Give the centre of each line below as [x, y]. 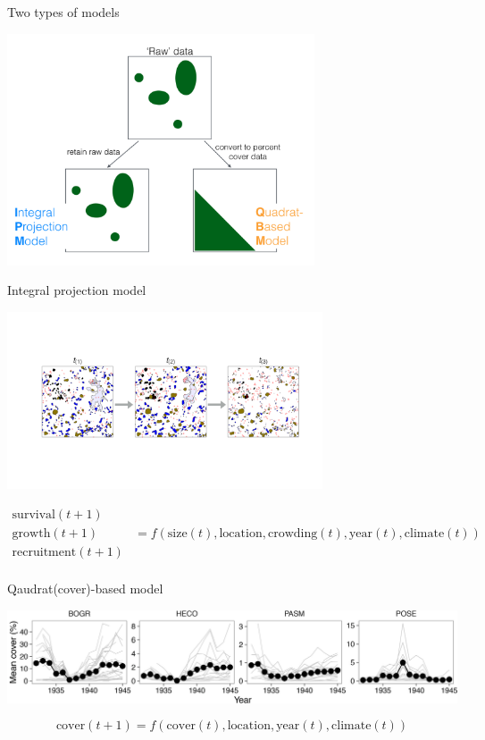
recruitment [44, 553]
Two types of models [63, 12]
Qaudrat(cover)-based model [85, 589]
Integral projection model [77, 290]
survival [33, 515]
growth [31, 534]
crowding [293, 534]
